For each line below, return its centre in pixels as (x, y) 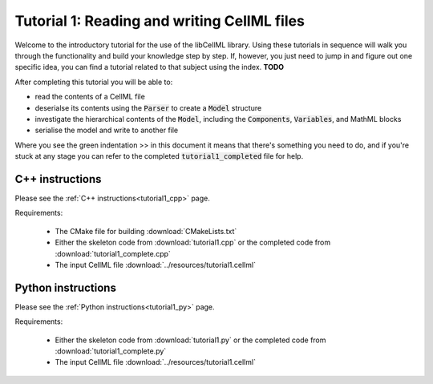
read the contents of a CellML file (90, 97)
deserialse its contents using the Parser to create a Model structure (148, 107)
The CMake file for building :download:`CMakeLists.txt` (146, 231)
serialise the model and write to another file (107, 130)
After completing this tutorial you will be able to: (94, 82)
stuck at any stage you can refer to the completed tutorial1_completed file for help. (159, 156)
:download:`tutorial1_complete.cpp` (113, 253)
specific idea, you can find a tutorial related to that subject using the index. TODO (150, 67)
